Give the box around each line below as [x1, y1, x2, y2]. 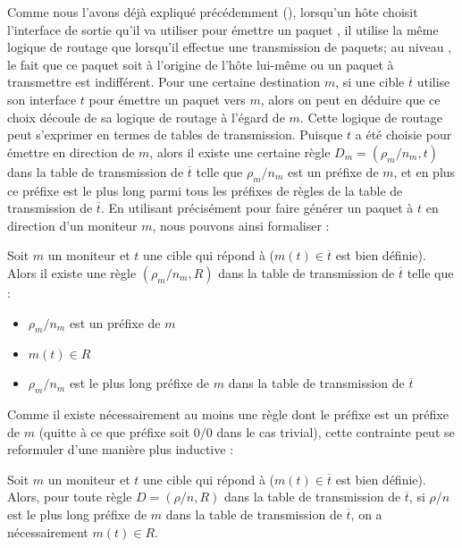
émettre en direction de [7, 142, 135, 161]
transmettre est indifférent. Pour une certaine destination [7, 72, 321, 91]
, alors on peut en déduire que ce [260, 89, 441, 108]
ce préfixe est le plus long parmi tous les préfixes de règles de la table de [7, 181, 403, 199]
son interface [7, 89, 77, 108]
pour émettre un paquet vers [88, 89, 246, 108]
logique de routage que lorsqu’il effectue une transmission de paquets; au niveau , [7, 38, 452, 56]
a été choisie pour [355, 125, 452, 144]
